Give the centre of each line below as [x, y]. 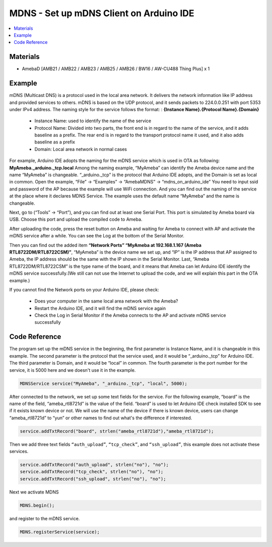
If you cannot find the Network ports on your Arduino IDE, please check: [84, 289]
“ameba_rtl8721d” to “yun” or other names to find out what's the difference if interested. [101, 418]
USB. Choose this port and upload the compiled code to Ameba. [76, 219]
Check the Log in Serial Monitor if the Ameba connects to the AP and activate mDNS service [130, 315]
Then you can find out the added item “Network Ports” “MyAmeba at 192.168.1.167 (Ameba [105, 245]
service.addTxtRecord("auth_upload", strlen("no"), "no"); [94, 465]
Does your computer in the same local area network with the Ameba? [106, 301]
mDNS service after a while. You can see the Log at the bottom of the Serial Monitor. [97, 236]
